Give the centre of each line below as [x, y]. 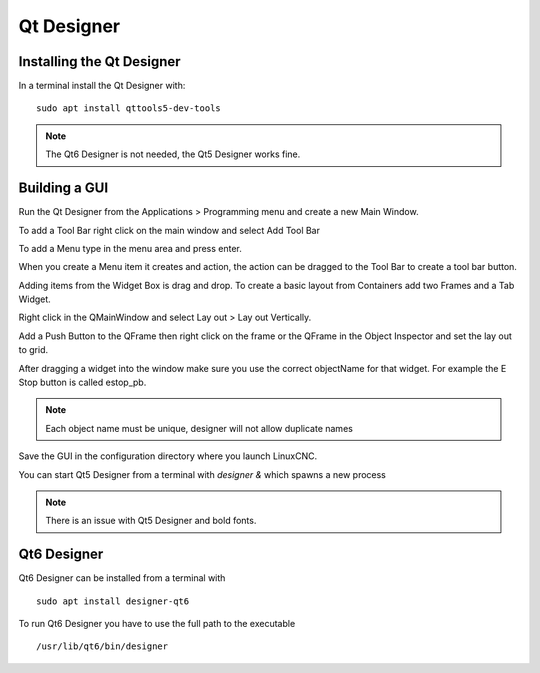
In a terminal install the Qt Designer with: [102, 86]
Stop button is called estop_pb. [82, 382]
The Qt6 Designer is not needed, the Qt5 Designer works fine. [173, 154]
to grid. [33, 350]
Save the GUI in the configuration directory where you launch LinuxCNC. [168, 456]
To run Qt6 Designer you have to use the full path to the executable [157, 624]
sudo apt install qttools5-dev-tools [129, 108]
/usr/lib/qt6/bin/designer [102, 646]
